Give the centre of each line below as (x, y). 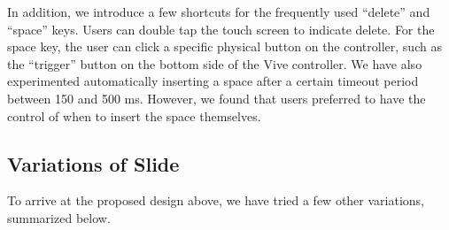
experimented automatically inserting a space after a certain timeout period (213, 81)
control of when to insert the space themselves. (134, 115)
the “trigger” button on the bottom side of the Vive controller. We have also (215, 63)
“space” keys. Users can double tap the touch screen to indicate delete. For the (221, 29)
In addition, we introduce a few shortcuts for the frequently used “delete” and (219, 11)
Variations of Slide (93, 163)
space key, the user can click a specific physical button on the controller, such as (224, 46)
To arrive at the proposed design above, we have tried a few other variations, (216, 200)
